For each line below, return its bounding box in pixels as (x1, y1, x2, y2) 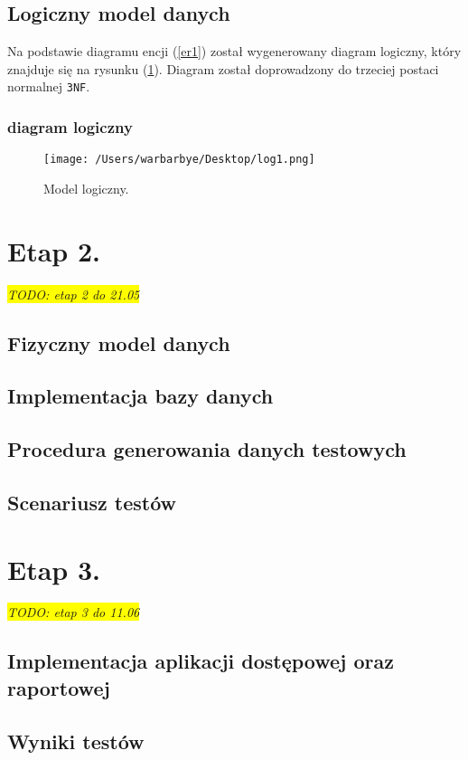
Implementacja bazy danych (7, 382, 274, 410)
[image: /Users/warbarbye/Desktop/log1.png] (43, 153, 315, 166)
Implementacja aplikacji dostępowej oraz (7, 647, 395, 675)
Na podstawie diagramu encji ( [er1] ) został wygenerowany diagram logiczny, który (7, 42, 462, 61)
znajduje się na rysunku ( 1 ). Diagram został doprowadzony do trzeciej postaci (7, 59, 439, 78)
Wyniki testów (7, 727, 145, 755)
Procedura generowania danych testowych (7, 435, 407, 463)
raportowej (7, 673, 110, 701)
